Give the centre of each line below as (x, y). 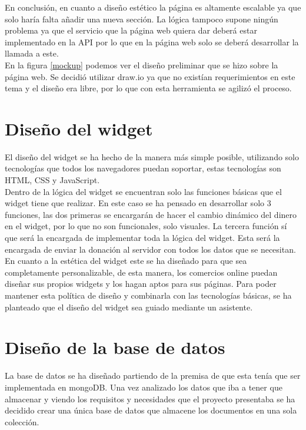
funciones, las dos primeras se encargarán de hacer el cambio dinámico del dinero (151, 214)
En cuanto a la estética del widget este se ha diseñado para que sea (126, 261)
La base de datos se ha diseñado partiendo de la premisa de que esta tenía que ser (153, 376)
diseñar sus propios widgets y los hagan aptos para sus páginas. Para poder (141, 284)
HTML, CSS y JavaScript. (52, 180)
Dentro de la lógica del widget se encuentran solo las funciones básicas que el (143, 191)
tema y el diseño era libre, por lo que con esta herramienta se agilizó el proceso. (148, 88)
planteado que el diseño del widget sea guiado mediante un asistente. (129, 307)
